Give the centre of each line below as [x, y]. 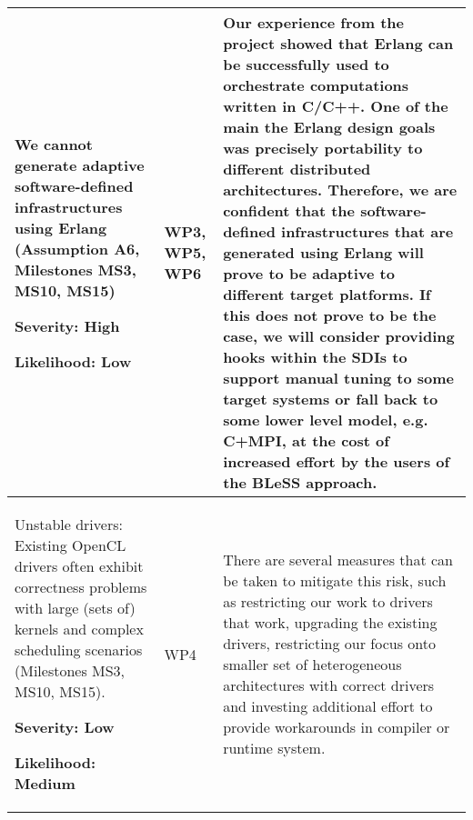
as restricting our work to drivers [328, 601]
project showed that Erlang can [338, 43]
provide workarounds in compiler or [337, 727]
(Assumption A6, [77, 248]
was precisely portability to [323, 148]
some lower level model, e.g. [326, 420]
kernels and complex [79, 629]
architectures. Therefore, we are [340, 190]
